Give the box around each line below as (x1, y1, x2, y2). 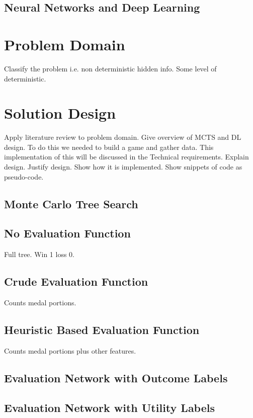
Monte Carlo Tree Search (4, 196, 138, 211)
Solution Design (4, 103, 116, 123)
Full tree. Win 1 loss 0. (4, 249, 74, 260)
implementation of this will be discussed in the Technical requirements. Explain (4, 151, 249, 162)
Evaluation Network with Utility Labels (4, 399, 215, 415)
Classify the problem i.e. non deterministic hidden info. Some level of (4, 63, 217, 73)
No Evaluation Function (4, 225, 131, 241)
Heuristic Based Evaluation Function (4, 321, 200, 337)
